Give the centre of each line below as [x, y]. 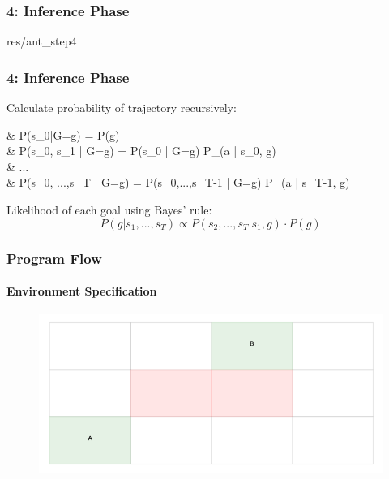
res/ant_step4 [42, 41]
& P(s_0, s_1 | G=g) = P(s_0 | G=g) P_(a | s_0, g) [141, 151]
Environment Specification [82, 291]
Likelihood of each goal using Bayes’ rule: [109, 209]
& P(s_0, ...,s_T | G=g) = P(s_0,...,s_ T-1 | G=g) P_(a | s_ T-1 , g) [178, 182]
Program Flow [54, 258]
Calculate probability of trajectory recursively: [122, 108]
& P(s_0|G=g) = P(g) [63, 134]
